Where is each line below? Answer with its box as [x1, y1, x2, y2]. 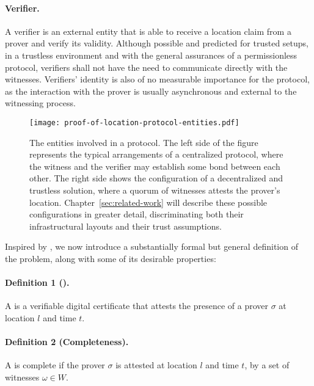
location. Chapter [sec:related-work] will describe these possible [29, 195, 268, 208]
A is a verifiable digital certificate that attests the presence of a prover [5, 299, 268, 312]
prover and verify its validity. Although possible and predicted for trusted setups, [5, 37, 309, 49]
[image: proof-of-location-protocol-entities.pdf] [29, 118, 239, 127]
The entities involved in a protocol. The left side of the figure [29, 136, 258, 148]
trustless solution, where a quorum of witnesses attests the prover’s [29, 183, 280, 196]
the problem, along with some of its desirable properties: [5, 252, 216, 264]
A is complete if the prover [5, 359, 105, 371]
